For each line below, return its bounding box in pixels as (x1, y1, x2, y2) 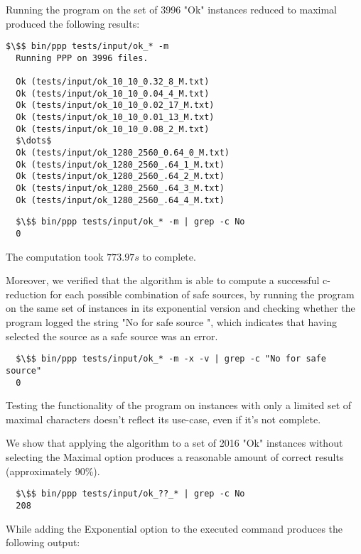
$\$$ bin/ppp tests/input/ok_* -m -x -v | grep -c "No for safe (16, 354, 327, 364)
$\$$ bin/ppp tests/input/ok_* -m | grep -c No (16, 217, 245, 227)
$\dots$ (16, 136, 52, 146)
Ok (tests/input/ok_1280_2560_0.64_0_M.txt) (16, 148, 230, 158)
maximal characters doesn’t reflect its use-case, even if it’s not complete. (6, 411, 321, 426)
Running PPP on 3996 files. (16, 53, 149, 63)
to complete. (142, 249, 196, 264)
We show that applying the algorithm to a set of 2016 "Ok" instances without (6, 435, 343, 450)
